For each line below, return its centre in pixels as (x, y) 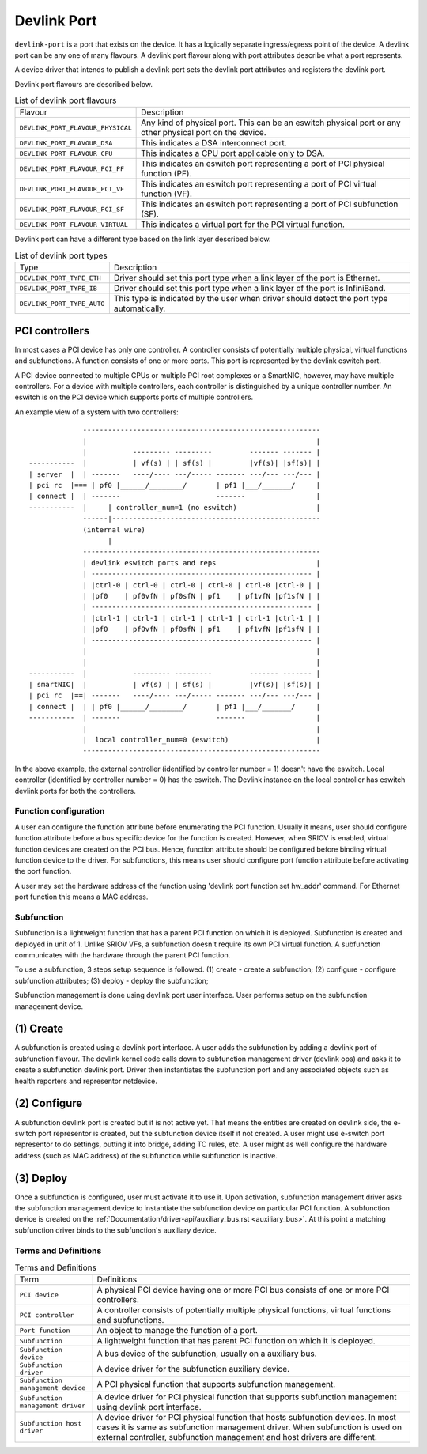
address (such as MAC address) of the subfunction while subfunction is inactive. (146, 1155)
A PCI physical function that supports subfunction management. (216, 1384)
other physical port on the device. (204, 133)
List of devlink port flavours (66, 100)
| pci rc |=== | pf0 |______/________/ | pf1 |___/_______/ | (175, 485)
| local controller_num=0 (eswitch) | (202, 740)
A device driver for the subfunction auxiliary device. (193, 1369)
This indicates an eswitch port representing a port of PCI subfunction (270, 204)
